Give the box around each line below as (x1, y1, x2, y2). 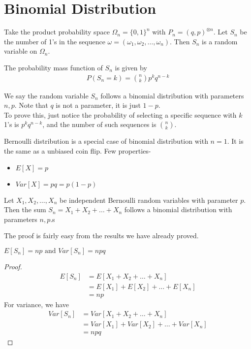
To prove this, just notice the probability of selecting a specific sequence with (4, 109, 237, 120)
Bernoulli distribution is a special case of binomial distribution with (4, 136, 208, 146)
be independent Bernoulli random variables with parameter (59, 194, 238, 205)
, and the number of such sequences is (42, 119, 157, 129)
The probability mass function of (4, 62, 103, 72)
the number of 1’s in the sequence (4, 36, 105, 46)
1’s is (4, 119, 19, 129)
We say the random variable (4, 90, 89, 100)
